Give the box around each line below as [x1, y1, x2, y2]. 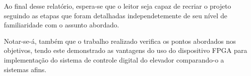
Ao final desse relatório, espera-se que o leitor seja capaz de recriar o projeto [4, 1, 231, 11]
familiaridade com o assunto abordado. [4, 20, 119, 30]
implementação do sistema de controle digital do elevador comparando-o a [4, 54, 224, 64]
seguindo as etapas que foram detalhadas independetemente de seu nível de [4, 10, 228, 20]
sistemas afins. [4, 64, 47, 74]
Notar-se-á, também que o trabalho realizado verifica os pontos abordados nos [4, 36, 236, 46]
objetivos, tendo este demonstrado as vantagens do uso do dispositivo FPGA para [4, 45, 247, 55]
